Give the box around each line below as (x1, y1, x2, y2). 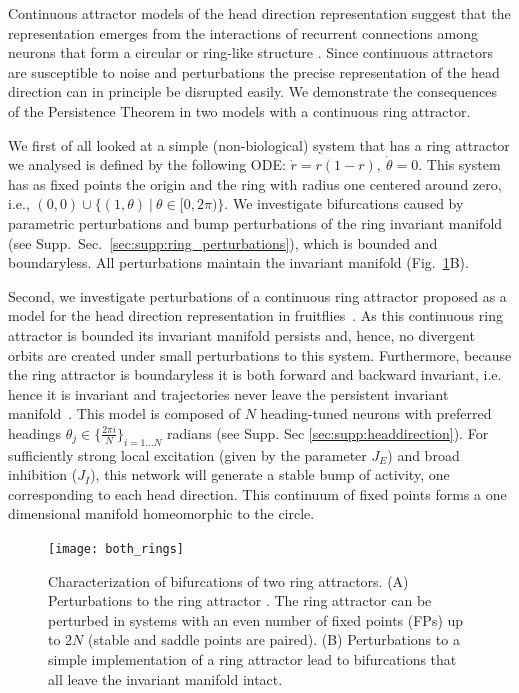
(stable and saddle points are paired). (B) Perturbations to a (88, 629, 460, 650)
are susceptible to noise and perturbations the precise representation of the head (8, 61, 500, 82)
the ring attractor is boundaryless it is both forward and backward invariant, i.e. (8, 364, 502, 385)
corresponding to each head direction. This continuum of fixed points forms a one (8, 483, 507, 504)
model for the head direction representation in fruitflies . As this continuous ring (8, 305, 503, 326)
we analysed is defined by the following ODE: (8, 154, 286, 175)
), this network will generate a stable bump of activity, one (90, 464, 450, 485)
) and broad (387, 444, 460, 465)
